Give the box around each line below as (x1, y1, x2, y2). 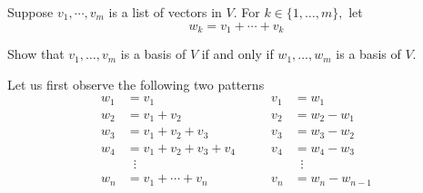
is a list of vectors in (108, 3, 222, 21)
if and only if (201, 44, 274, 63)
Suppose (7, 3, 54, 21)
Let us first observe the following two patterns (7, 74, 265, 93)
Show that (7, 44, 65, 63)
